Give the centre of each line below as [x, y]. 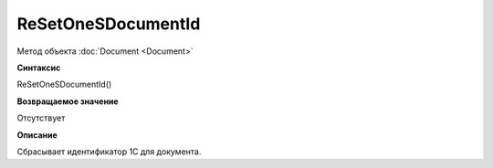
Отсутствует [41, 118]
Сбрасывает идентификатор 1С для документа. [109, 152]
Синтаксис [39, 68]
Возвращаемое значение [68, 101]
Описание [37, 135]
